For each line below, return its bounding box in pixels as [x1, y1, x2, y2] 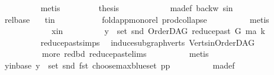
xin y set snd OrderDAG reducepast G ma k [51, 25, 265, 37]
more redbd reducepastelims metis [41, 47, 209, 60]
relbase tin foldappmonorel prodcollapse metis [4, 13, 269, 25]
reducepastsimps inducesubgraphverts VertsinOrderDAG [40, 36, 255, 48]
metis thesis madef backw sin [40, 2, 233, 13]
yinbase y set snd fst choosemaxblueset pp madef [4, 59, 235, 71]
